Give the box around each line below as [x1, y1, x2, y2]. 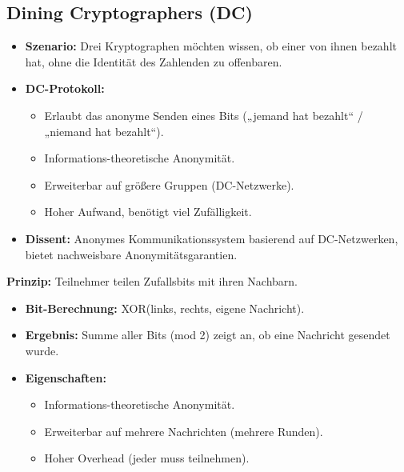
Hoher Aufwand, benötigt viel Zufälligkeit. [44, 203, 252, 220]
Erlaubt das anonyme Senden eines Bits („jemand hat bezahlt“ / [44, 106, 363, 123]
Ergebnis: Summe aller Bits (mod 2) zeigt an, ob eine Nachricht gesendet [25, 326, 390, 343]
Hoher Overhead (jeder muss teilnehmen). [44, 450, 250, 466]
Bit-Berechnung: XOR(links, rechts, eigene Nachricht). [25, 299, 305, 316]
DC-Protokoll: [25, 80, 105, 97]
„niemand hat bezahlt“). [44, 122, 164, 139]
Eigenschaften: [25, 369, 107, 386]
